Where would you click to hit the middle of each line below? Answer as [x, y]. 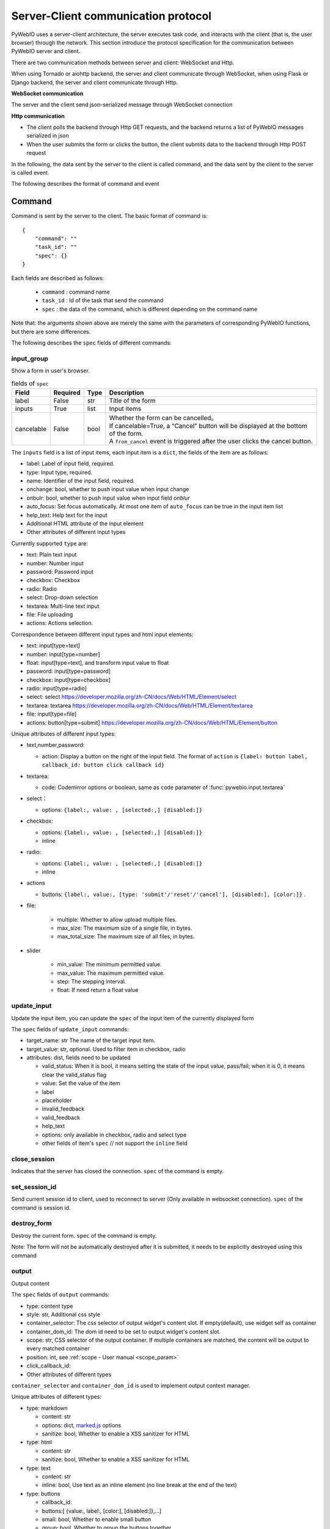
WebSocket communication [47, 93]
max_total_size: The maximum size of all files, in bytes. [126, 936]
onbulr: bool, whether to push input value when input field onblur [108, 498]
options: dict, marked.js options [82, 1425]
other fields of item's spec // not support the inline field [115, 1143]
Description [127, 393]
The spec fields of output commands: [61, 1295]
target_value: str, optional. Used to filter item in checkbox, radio [106, 1049]
